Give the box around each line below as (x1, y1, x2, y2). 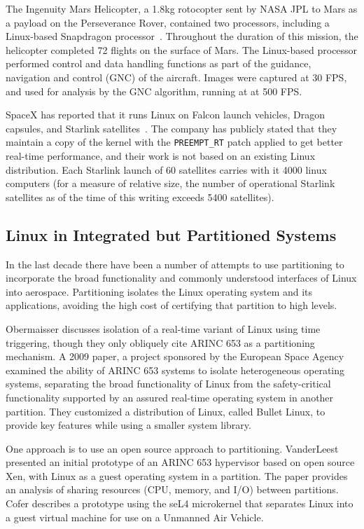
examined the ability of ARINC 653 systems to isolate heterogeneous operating (6, 362, 345, 377)
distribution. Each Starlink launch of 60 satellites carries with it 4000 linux (6, 162, 327, 177)
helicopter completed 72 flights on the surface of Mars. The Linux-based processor (6, 42, 358, 57)
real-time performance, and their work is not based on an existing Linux (6, 149, 316, 163)
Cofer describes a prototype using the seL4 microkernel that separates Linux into (6, 496, 353, 511)
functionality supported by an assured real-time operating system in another (6, 390, 334, 404)
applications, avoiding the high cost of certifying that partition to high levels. (6, 298, 337, 312)
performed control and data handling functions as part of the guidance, (6, 56, 311, 71)
